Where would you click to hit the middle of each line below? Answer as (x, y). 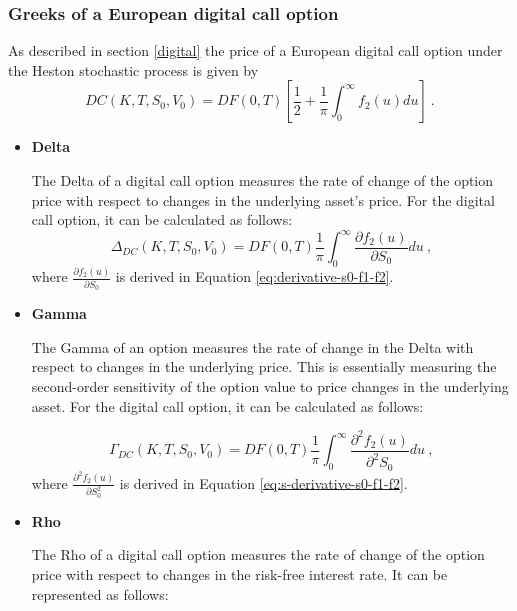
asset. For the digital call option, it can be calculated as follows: (227, 405)
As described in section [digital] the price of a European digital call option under (255, 50)
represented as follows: (100, 593)
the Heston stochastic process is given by (133, 69)
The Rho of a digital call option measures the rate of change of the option (258, 554)
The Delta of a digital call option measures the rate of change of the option (262, 180)
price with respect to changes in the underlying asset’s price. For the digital (263, 199)
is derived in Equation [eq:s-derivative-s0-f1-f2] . (263, 482)
